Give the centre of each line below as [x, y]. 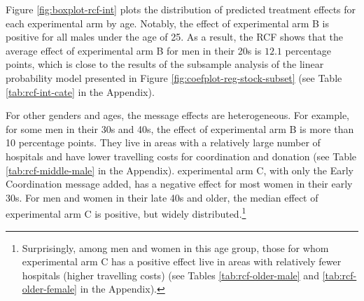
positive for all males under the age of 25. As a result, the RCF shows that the [174, 37]
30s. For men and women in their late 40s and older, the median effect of [162, 197]
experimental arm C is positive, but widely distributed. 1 [126, 212]
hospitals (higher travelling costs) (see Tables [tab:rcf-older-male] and [170, 275]
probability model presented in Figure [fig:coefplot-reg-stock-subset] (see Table [174, 77]
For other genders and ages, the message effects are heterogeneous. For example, [178, 115]
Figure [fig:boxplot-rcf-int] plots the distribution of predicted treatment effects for [181, 9]
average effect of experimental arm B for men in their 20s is [134, 50]
